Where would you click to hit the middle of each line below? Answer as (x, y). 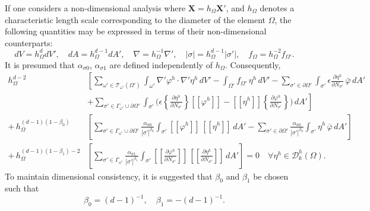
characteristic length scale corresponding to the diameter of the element (135, 19)
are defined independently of (161, 64)
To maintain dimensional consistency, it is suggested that (109, 176)
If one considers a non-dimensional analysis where (95, 8)
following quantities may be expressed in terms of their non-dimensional (136, 31)
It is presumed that (40, 64)
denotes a (277, 8)
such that (22, 188)
